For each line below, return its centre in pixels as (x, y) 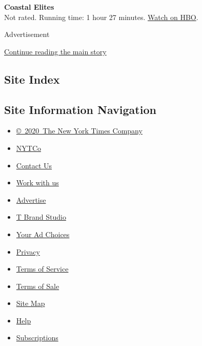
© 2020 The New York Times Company (79, 131)
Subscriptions (37, 338)
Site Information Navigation (80, 109)
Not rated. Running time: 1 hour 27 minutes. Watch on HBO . (101, 17)
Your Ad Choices (43, 234)
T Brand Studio (41, 217)
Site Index (32, 79)
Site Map (31, 303)
